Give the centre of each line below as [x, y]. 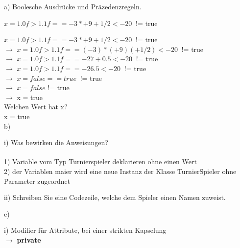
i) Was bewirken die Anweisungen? [56, 142]
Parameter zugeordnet [37, 181]
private [29, 239]
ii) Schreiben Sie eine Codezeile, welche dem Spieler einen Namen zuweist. [115, 197]
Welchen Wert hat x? [36, 107]
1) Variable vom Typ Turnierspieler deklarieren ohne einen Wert [100, 161]
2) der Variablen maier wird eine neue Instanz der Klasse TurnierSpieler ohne [120, 171]
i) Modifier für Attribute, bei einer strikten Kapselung [85, 230]
